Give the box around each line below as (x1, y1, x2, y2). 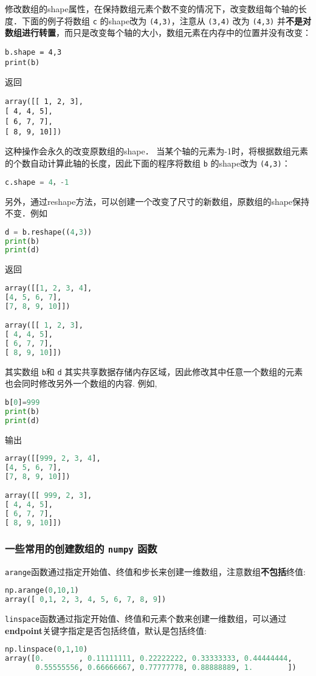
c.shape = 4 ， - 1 (5, 178, 69, 187)
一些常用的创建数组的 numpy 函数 (5, 540, 157, 556)
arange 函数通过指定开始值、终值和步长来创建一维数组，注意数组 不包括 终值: (5, 565, 306, 578)
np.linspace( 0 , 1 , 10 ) (5, 645, 88, 654)
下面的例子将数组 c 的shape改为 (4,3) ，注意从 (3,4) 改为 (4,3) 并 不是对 (21, 14, 311, 27)
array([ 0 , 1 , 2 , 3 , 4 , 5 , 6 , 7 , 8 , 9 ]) (5, 595, 167, 604)
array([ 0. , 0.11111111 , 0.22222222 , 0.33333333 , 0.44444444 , (5, 654, 292, 663)
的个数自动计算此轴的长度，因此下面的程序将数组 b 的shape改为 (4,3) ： (5, 156, 290, 169)
